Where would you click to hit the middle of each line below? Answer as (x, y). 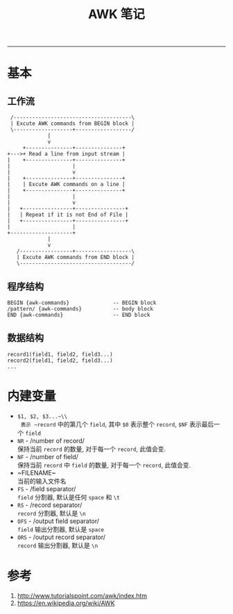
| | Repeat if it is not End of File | (68, 215)
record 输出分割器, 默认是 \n (58, 545)
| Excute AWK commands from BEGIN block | (72, 124)
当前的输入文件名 (42, 481)
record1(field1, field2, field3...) (60, 354)
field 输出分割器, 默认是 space (61, 529)
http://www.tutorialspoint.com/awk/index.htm (82, 595)
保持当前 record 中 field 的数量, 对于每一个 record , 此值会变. (104, 465)
